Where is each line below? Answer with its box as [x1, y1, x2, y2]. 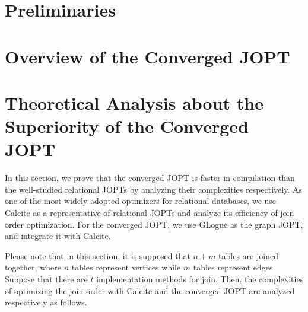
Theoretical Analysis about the [5, 90, 263, 114]
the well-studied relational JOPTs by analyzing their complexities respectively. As [5, 183, 303, 195]
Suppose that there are [5, 273, 88, 285]
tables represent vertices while [71, 261, 181, 273]
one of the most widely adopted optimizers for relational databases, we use [5, 195, 277, 207]
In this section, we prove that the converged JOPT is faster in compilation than [5, 171, 295, 184]
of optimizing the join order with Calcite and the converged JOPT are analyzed [5, 284, 295, 297]
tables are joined [218, 249, 278, 262]
